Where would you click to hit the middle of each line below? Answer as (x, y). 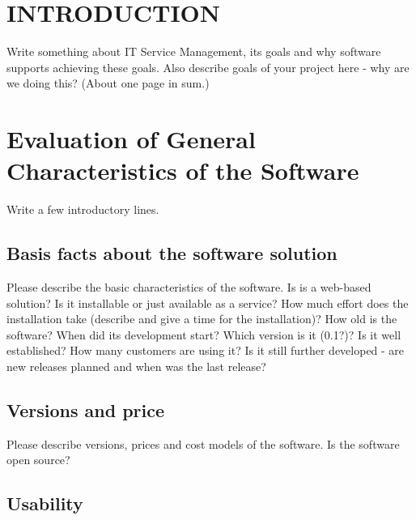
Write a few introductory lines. (83, 209)
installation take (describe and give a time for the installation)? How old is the (202, 319)
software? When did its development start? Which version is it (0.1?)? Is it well (204, 334)
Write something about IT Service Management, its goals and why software (194, 51)
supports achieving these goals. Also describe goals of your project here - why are (208, 67)
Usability (45, 503)
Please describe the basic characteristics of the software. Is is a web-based (189, 287)
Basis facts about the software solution (172, 253)
